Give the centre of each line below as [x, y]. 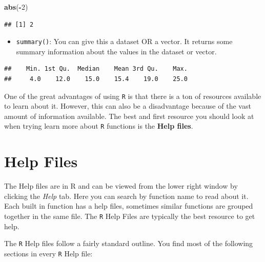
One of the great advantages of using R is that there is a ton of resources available [133, 96]
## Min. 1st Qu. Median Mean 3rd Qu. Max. [96, 69]
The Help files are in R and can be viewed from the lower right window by [121, 186]
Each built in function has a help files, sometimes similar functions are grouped [129, 206]
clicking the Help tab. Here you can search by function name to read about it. [126, 196]
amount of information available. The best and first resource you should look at [129, 116]
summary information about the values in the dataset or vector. [116, 51]
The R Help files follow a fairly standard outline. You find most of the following [129, 243]
